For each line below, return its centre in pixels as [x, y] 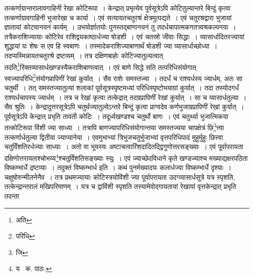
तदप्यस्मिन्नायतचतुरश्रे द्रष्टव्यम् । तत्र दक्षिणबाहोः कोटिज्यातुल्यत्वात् [84, 55]
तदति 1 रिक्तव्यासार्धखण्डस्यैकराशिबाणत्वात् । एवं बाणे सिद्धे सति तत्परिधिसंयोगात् [100, 66]
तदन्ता [12, 196]
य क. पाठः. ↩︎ [34, 268]
